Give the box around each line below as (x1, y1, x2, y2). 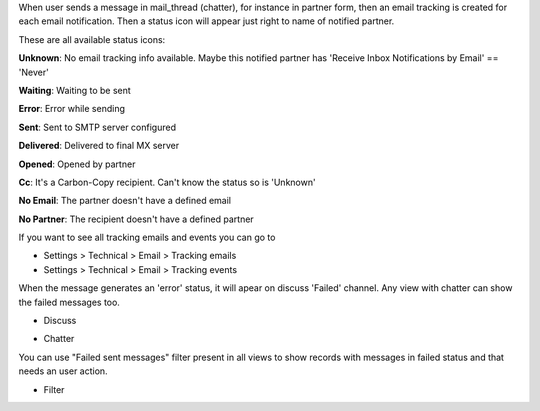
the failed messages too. (18, 296, 120, 308)
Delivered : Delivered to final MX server (18, 140, 180, 152)
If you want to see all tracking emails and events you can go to (18, 231, 276, 244)
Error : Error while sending (18, 103, 125, 115)
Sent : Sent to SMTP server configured (18, 121, 177, 133)
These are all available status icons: (18, 33, 166, 45)
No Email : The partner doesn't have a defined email (18, 195, 232, 207)
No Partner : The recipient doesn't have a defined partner (18, 213, 254, 225)
